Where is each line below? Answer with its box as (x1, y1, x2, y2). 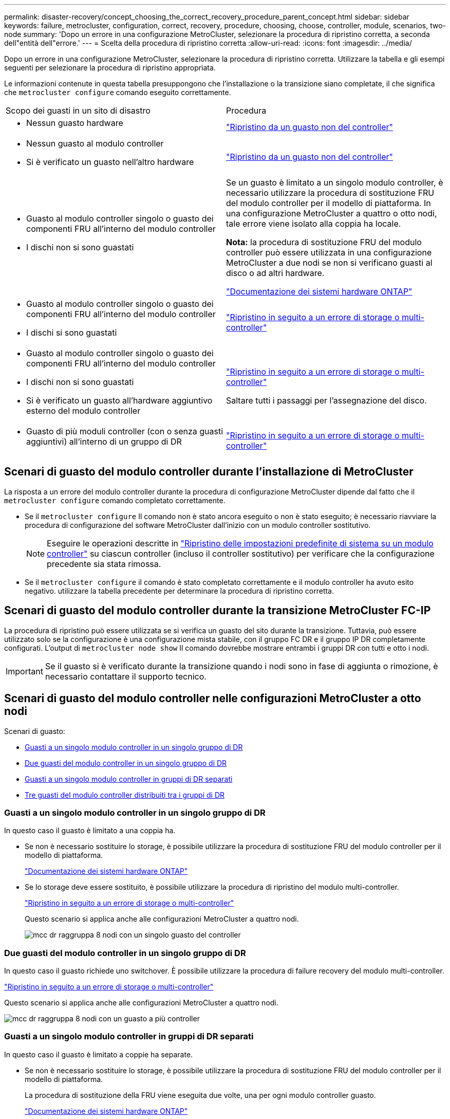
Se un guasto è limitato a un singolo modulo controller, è (226, 177, 443, 188)
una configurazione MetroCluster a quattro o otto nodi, (226, 208, 437, 218)
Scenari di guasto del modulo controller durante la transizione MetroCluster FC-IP (4, 604, 431, 617)
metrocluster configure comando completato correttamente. (4, 496, 226, 505)
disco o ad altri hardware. (226, 268, 325, 278)
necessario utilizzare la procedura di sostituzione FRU (226, 188, 435, 198)
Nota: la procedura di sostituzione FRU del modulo (226, 237, 422, 247)
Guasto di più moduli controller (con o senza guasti (26, 426, 223, 436)
